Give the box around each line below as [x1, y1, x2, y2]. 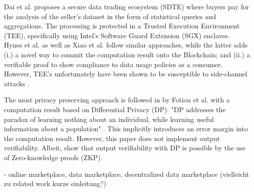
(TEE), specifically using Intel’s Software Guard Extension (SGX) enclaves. [4, 30, 230, 40]
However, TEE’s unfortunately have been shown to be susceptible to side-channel [4, 69, 247, 79]
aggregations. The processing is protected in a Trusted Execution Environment [4, 21, 240, 31]
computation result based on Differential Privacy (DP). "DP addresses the [4, 104, 226, 114]
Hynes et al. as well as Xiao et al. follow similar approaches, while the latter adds [4, 40, 248, 50]
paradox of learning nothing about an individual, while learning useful [4, 114, 214, 124]
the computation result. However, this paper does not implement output [4, 133, 220, 143]
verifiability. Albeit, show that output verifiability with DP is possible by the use [4, 143, 246, 153]
